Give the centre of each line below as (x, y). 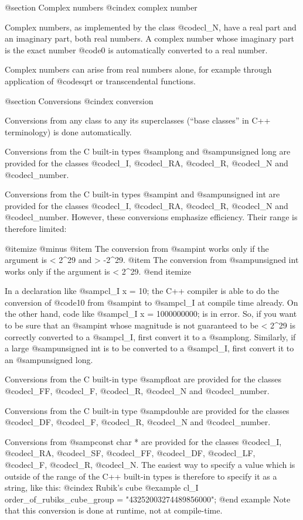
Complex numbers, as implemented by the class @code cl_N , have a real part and (151, 27)
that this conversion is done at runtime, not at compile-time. (114, 510)
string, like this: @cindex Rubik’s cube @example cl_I (102, 487)
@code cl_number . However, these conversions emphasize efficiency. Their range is (151, 217)
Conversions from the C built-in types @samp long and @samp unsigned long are (148, 151)
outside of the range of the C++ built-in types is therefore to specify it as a (141, 476)
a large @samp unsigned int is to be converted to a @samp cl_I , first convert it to (149, 348)
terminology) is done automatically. (68, 131)
